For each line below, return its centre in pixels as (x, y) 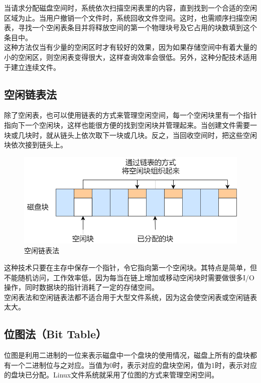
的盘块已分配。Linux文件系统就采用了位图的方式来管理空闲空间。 (111, 375)
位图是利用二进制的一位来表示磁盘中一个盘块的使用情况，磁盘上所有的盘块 (127, 355)
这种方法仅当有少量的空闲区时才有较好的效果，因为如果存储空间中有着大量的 (130, 47)
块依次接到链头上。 (36, 145)
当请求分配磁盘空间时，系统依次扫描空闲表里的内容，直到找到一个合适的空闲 (130, 8)
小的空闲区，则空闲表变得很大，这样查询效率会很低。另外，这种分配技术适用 (130, 57)
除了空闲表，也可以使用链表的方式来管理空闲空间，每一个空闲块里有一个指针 (130, 115)
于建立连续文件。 (32, 67)
